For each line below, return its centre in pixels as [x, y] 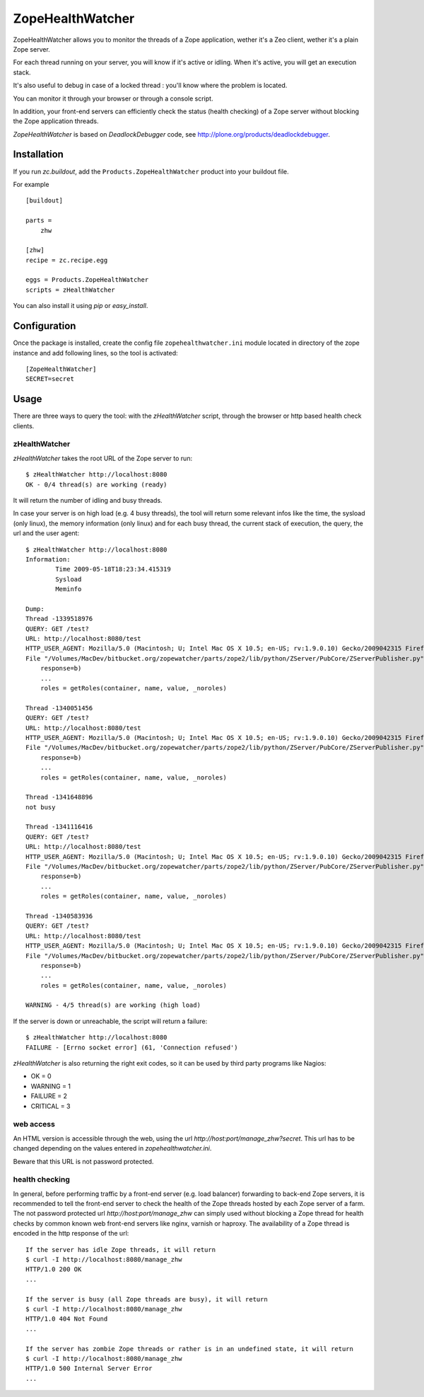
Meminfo [69, 589]
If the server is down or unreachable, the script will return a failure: [110, 1021]
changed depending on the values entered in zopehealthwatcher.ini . [112, 1148]
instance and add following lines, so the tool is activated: [95, 353]
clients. [24, 426]
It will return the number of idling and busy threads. [88, 500]
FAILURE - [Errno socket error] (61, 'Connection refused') [132, 1047]
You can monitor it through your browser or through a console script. [113, 98]
